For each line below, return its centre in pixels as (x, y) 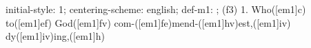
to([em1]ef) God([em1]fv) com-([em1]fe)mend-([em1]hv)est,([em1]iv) (148, 22)
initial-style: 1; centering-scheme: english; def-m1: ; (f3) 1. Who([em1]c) (156, 9)
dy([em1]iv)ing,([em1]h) (55, 36)
